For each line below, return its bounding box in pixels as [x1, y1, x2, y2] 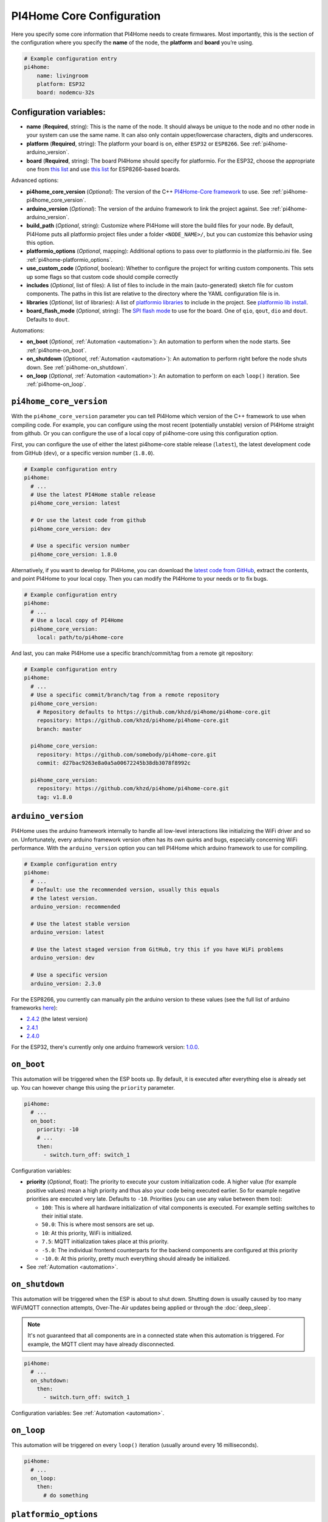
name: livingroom [36, 72, 89, 79]
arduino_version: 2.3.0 [30, 980, 101, 987]
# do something [43, 1492, 89, 1499]
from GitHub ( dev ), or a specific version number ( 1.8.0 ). [11, 449, 155, 457]
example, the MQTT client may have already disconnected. [27, 1340, 176, 1348]
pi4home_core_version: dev [30, 525, 111, 532]
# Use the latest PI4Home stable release [30, 491, 156, 498]
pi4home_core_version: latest [30, 500, 121, 507]
